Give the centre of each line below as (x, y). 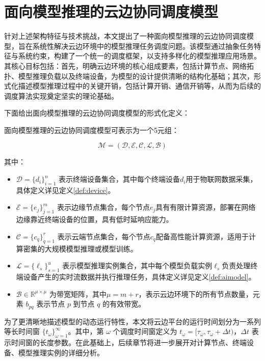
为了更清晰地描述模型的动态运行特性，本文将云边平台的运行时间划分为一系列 (132, 321)
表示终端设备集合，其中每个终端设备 (120, 179)
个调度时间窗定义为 (145, 331)
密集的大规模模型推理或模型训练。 (80, 248)
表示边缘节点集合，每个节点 (103, 207)
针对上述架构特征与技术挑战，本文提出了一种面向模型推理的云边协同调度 (125, 36)
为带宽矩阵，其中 (78, 294)
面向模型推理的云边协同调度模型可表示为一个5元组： (91, 130)
